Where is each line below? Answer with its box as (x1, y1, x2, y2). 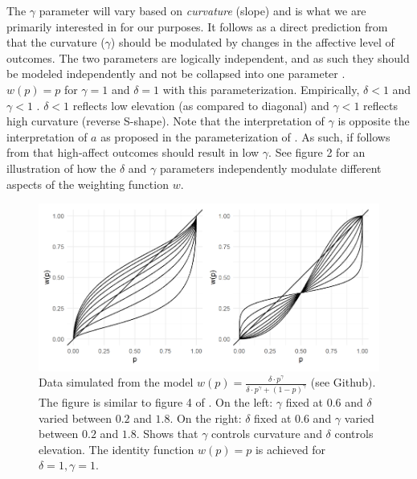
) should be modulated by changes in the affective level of (110, 34, 395, 51)
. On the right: (170, 409, 242, 426)
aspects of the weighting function (6, 175, 169, 192)
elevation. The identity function (39, 440, 194, 457)
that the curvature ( (6, 34, 105, 51)
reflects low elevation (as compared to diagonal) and (72, 96, 329, 113)
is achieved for (255, 440, 326, 457)
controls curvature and (211, 425, 322, 442)
